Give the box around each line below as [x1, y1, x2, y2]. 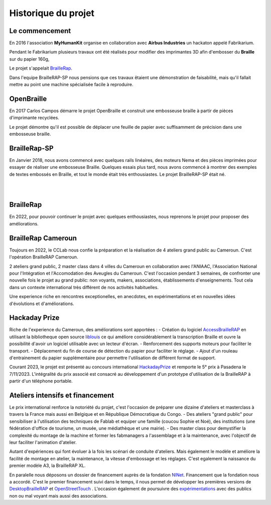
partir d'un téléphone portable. [9, 378, 73, 384]
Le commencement [9, 27, 71, 35]
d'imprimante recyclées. [9, 115, 60, 121]
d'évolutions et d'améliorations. [9, 301, 75, 307]
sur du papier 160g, [9, 56, 50, 62]
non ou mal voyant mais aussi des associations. [9, 492, 108, 498]
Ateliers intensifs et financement [9, 391, 114, 399]
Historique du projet [9, 8, 95, 19]
